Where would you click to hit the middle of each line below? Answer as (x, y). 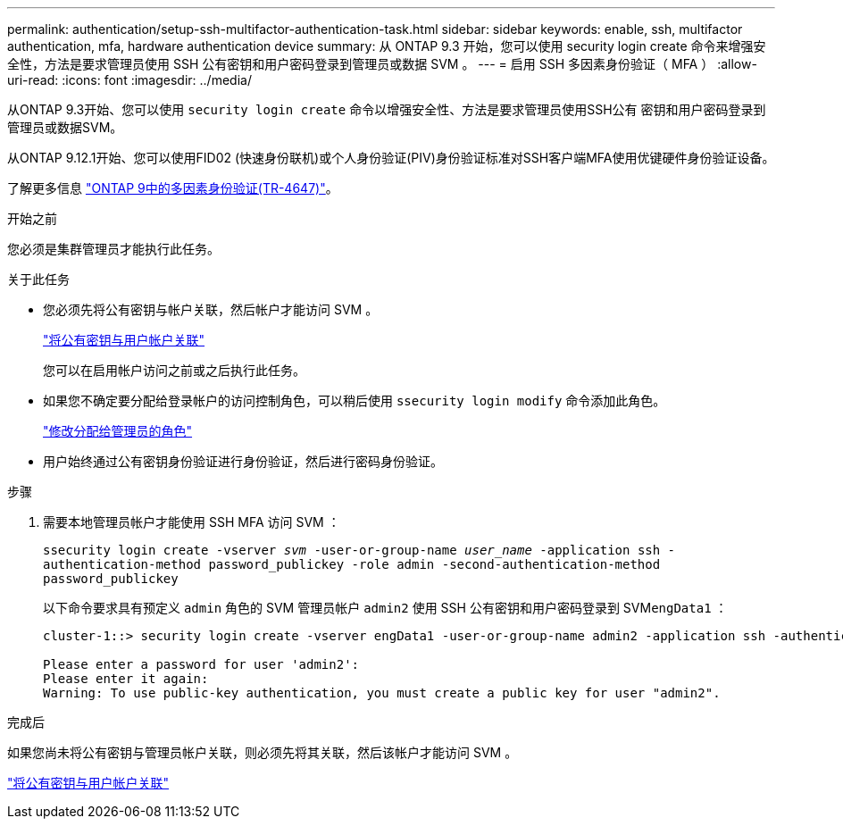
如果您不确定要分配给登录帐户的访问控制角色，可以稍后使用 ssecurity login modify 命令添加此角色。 (355, 400)
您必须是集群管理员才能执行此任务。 (113, 249)
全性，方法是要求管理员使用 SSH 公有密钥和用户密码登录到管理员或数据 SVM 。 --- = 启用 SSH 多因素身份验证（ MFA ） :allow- (382, 64)
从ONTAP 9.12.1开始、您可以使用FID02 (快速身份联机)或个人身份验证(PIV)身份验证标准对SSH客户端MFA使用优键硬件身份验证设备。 (391, 158)
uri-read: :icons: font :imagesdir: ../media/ (129, 80)
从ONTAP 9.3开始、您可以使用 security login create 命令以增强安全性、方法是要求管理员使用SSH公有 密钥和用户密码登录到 (387, 109)
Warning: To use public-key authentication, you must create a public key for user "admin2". (382, 693)
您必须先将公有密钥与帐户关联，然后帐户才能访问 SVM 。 (211, 309)
